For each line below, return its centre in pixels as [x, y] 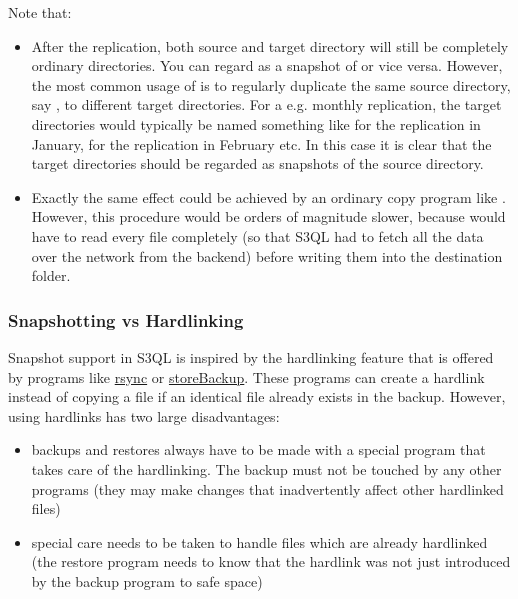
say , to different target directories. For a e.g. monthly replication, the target [266, 104]
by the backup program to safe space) [147, 580]
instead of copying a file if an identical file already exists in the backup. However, [257, 396]
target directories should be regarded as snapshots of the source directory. [257, 163]
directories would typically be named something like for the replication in [256, 123]
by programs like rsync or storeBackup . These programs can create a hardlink [246, 376]
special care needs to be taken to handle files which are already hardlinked [259, 541]
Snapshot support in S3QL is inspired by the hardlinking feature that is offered [251, 356]
